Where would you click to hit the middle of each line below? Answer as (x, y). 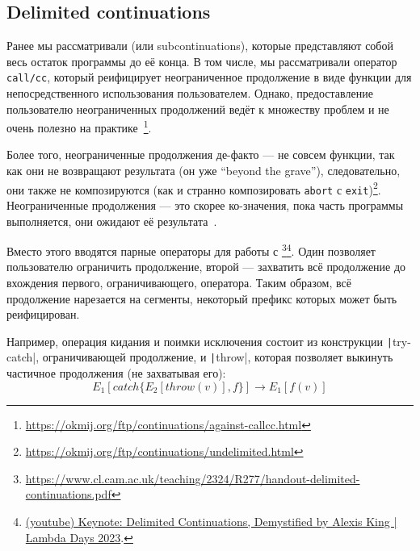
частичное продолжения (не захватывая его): (116, 373)
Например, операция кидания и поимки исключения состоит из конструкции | (199, 341)
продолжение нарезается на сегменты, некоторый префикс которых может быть (202, 298)
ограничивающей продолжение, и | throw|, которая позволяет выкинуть (218, 357)
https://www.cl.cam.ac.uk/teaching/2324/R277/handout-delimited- (193, 478)
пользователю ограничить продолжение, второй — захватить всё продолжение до (206, 267)
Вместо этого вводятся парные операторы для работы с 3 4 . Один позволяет (191, 250)
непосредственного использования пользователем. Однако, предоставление (190, 93)
